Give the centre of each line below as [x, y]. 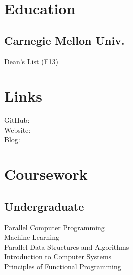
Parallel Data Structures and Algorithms [67, 247]
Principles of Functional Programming [63, 267]
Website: [17, 129]
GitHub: [17, 120]
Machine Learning [32, 237]
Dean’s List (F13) [31, 61]
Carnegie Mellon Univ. [64, 40]
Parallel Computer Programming [54, 227]
